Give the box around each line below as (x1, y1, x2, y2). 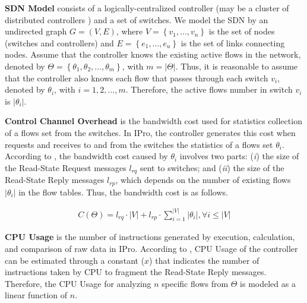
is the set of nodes (208, 25, 275, 37)
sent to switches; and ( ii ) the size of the (140, 161, 284, 173)
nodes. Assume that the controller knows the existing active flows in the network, (5, 48, 301, 61)
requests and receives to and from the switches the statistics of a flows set (5, 138, 273, 150)
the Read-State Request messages (5, 161, 126, 173)
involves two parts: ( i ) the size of (179, 150, 299, 162)
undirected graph (5, 25, 67, 37)
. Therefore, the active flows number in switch (125, 83, 293, 96)
